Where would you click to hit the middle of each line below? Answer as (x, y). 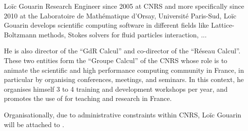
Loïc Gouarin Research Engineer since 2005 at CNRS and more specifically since (124, 6)
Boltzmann (20, 34)
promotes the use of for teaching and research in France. (88, 98)
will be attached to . (34, 124)
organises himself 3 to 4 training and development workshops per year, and (116, 89)
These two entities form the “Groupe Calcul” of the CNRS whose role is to (116, 60)
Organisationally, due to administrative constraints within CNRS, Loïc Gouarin (123, 114)
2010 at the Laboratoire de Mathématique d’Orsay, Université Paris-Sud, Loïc (120, 15)
